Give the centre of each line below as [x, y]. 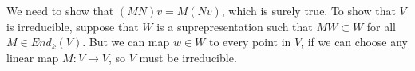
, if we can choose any [354, 42]
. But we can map [126, 42]
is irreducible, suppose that [73, 26]
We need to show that [60, 10]
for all [381, 26]
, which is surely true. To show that [308, 10]
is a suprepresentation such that [235, 26]
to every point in [250, 42]
